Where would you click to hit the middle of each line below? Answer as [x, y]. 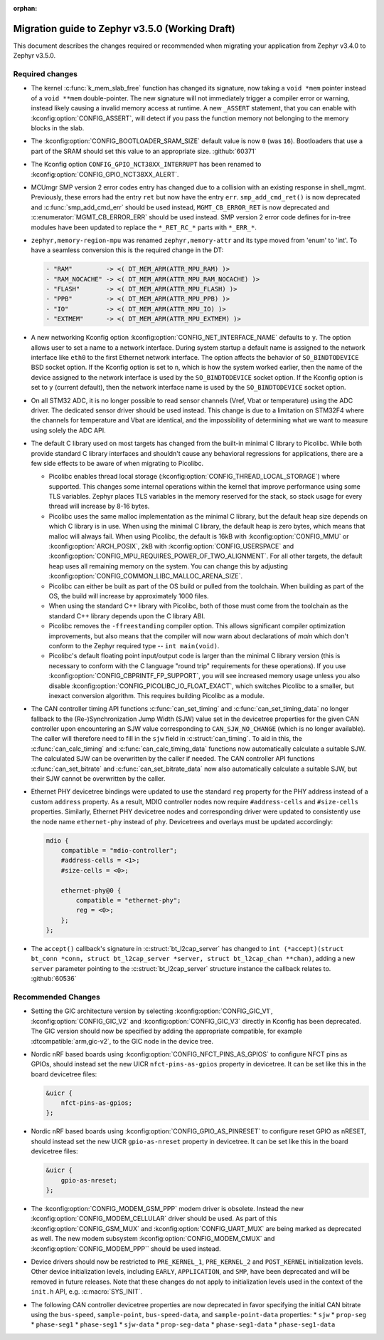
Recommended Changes [57, 997]
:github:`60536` [54, 979]
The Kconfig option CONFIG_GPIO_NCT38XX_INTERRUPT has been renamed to [146, 165]
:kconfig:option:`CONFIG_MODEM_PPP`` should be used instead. [126, 1248]
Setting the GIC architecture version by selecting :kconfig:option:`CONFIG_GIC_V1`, [152, 1011]
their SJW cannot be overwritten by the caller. [98, 779]
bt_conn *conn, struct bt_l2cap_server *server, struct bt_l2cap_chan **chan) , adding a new [193, 959]
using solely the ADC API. [68, 430]
